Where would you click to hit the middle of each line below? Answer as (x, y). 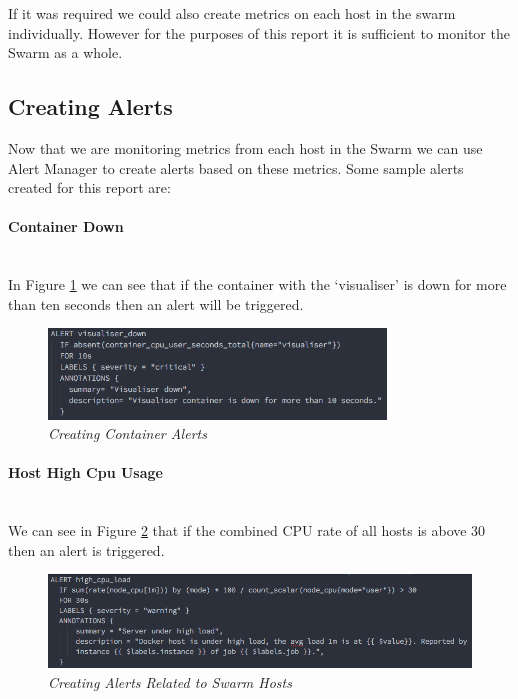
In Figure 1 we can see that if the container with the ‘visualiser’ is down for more (257, 284)
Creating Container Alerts (127, 433)
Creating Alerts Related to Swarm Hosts (170, 681)
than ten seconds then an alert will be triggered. (156, 303)
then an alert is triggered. (86, 549)
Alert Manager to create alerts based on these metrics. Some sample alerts (236, 167)
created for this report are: (89, 187)
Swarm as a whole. (65, 52)
